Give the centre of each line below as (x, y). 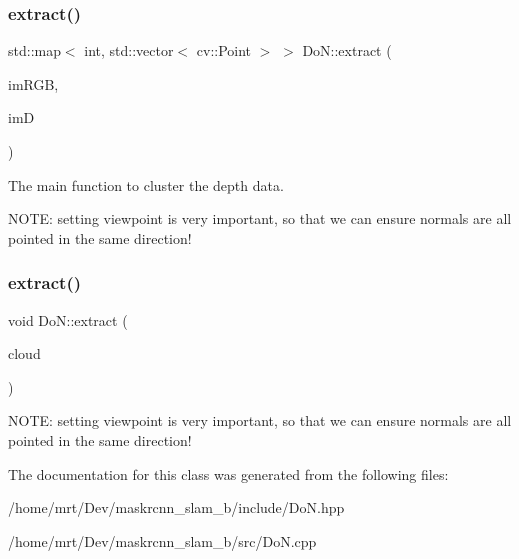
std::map (34, 50)
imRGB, (33, 83)
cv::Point (224, 50)
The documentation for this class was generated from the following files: (228, 473)
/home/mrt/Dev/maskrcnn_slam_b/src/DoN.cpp (162, 540)
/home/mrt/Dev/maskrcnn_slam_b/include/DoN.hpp (176, 507)
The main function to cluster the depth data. (146, 184)
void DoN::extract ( (68, 319)
